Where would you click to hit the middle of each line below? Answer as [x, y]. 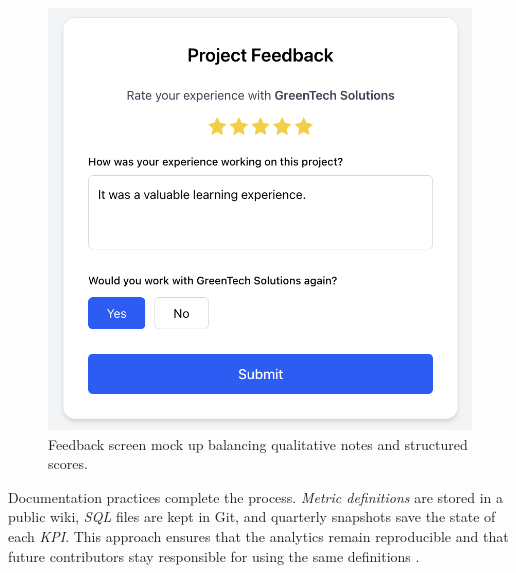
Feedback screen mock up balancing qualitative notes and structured [258, 443]
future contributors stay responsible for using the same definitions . [214, 555]
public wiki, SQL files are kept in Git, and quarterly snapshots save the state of [252, 516]
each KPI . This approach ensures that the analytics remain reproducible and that [258, 535]
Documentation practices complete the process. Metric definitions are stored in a [256, 496]
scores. [68, 463]
